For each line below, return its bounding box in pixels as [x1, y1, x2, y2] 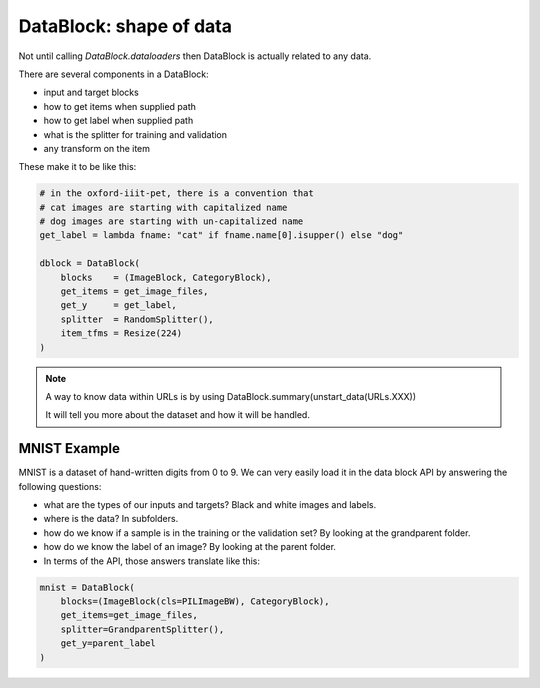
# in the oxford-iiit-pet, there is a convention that [39, 188, 314, 199]
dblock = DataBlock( [39, 258, 140, 269]
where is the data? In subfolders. [43, 513, 179, 525]
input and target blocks [43, 86, 139, 99]
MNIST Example [18, 440, 120, 457]
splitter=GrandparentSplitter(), [60, 623, 225, 635]
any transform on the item [43, 142, 150, 154]
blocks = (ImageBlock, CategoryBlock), [60, 271, 272, 283]
